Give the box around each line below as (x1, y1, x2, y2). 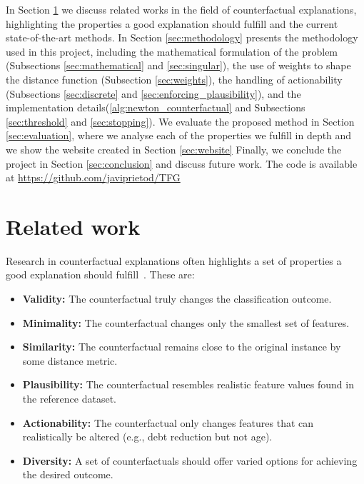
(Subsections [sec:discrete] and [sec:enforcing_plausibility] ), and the (6, 86, 301, 101)
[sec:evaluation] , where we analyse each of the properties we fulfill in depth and (6, 128, 352, 143)
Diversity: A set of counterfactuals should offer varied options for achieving (22, 453, 358, 468)
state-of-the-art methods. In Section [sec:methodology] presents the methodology (6, 30, 358, 45)
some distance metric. (22, 353, 118, 368)
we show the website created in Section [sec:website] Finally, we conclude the (6, 141, 342, 156)
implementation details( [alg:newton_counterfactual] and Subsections (6, 100, 305, 115)
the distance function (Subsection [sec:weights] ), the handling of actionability (6, 71, 343, 86)
